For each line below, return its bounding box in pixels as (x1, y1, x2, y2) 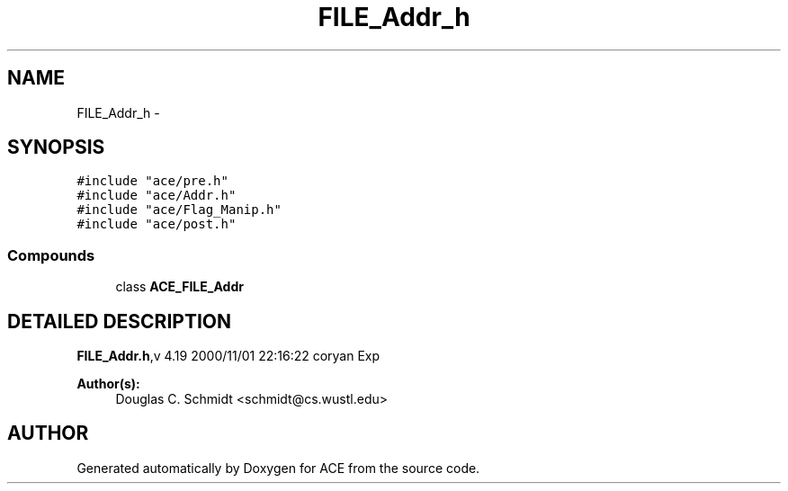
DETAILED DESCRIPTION (7, 309, 232, 333)
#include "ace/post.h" (76, 217, 237, 232)
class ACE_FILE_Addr (115, 279, 244, 295)
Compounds (7, 245, 95, 264)
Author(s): (76, 376, 140, 392)
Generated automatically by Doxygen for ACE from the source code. (76, 460, 480, 476)
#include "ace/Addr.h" (76, 188, 237, 203)
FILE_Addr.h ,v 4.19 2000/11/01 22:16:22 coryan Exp (76, 348, 381, 364)
